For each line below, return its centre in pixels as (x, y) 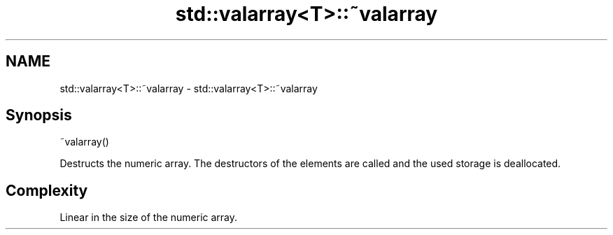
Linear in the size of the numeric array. (149, 218)
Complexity (47, 190)
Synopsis (39, 115)
